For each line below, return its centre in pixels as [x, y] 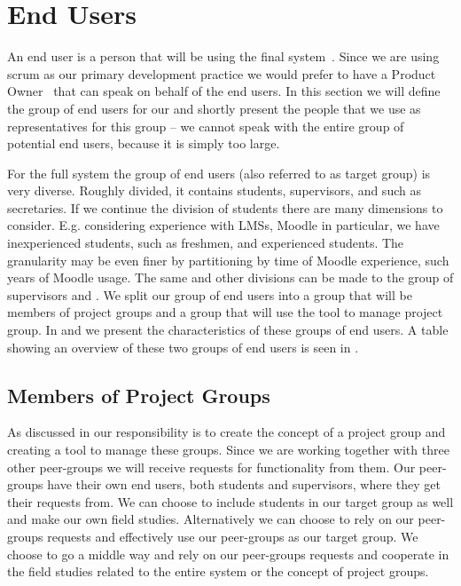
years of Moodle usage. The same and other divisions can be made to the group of [230, 277]
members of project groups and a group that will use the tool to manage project [225, 312]
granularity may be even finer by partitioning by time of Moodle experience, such [228, 260]
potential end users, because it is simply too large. [144, 143]
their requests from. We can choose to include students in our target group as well [230, 501]
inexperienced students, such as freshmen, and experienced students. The [206, 243]
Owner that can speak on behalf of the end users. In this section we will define [224, 91]
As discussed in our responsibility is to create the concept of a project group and [227, 432]
